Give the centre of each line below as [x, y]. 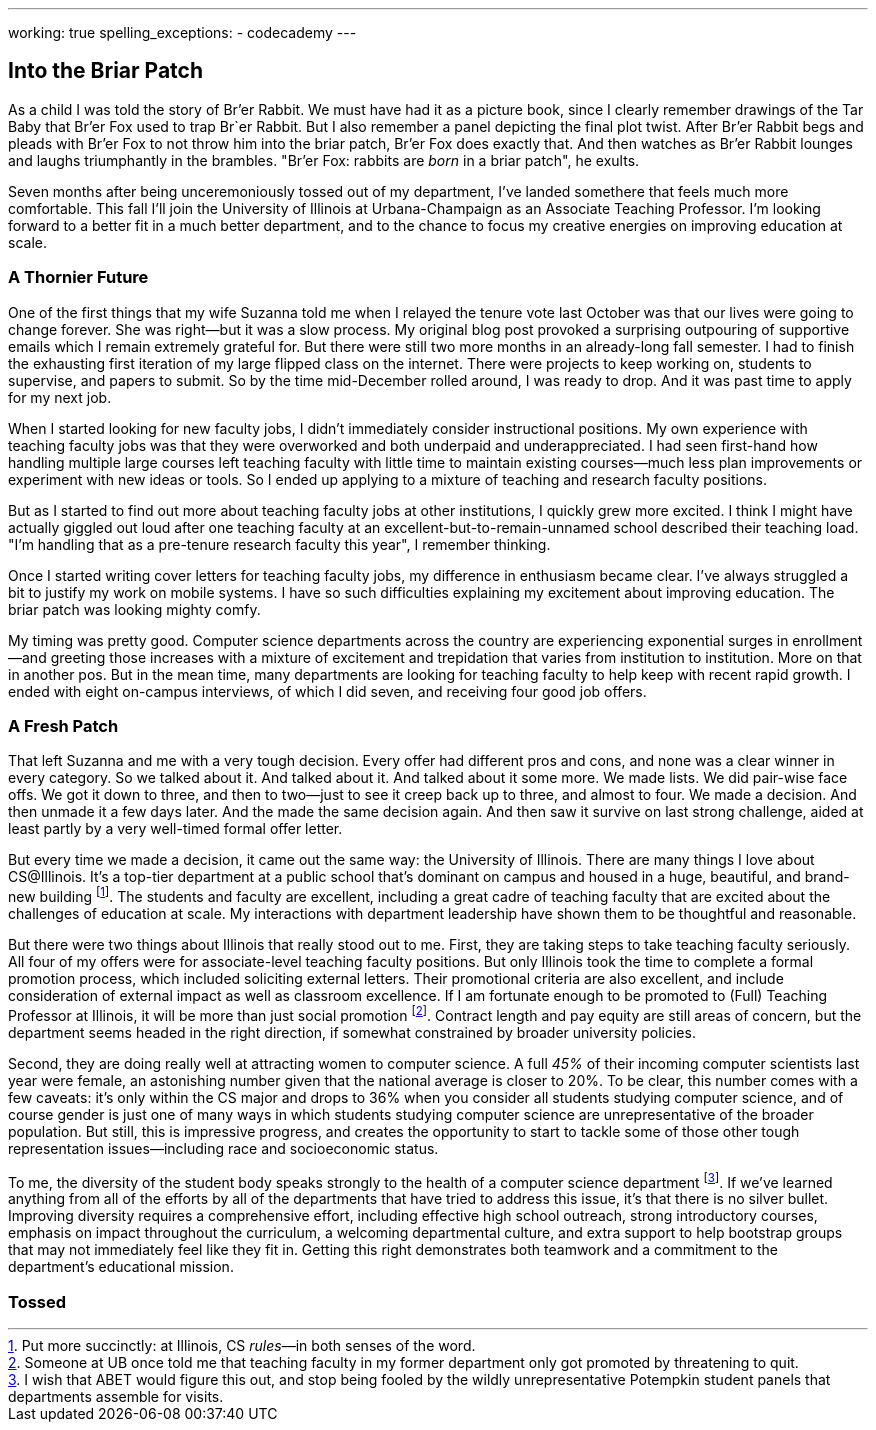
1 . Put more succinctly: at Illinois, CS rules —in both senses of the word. [242, 1346]
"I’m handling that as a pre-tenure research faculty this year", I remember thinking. [279, 544]
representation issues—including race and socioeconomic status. [223, 1148]
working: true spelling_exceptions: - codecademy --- [182, 32]
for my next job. [60, 397]
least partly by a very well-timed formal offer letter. [175, 829]
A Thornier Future [78, 277]
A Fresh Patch [63, 725]
